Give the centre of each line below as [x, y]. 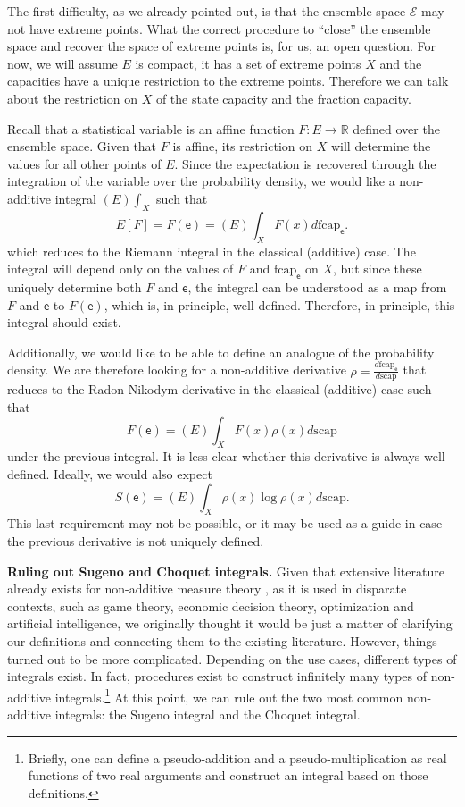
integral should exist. [64, 322]
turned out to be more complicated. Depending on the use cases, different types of [232, 658]
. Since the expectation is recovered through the [305, 163]
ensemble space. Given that [82, 146]
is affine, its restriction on [243, 146]
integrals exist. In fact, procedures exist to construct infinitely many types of [217, 676]
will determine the [381, 146]
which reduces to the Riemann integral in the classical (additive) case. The [212, 251]
